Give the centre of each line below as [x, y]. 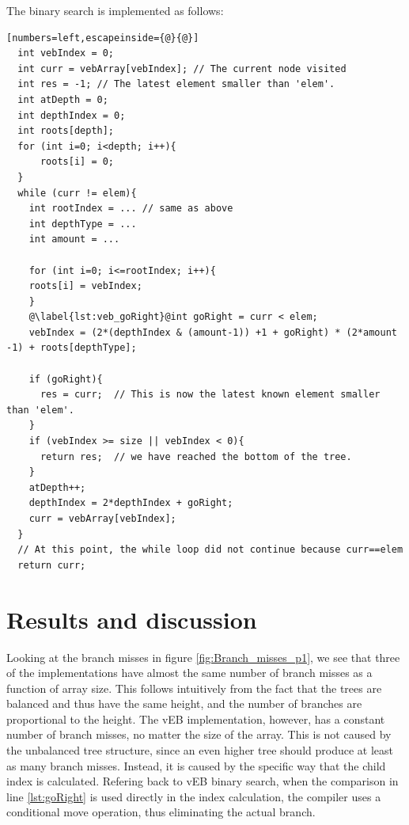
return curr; [52, 565]
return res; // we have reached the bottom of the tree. [196, 456]
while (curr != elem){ [77, 193]
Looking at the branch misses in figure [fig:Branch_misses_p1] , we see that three [203, 657]
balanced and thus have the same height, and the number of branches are [184, 703]
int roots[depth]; [66, 131]
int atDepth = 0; [63, 99]
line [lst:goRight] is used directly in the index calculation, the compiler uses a [194, 796]
